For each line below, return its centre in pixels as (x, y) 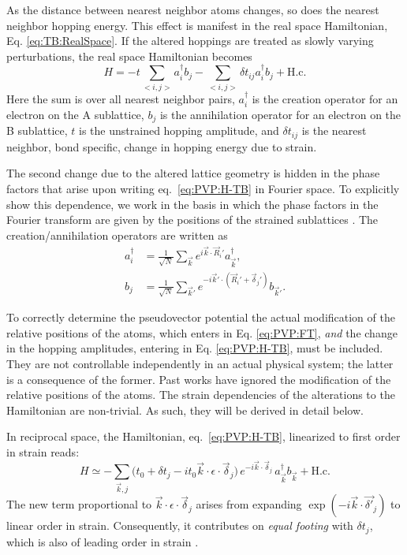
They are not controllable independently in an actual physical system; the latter (200, 364)
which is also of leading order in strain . (103, 541)
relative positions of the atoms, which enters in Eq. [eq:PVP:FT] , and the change (202, 332)
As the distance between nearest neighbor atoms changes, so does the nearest (193, 9)
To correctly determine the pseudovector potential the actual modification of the (201, 317)
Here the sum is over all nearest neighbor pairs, (121, 98)
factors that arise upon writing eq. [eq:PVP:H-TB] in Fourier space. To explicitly (203, 189)
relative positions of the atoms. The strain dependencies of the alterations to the (201, 395)
